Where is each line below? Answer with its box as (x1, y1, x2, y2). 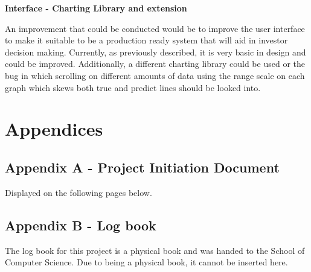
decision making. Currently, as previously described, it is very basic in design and (5, 45, 306, 58)
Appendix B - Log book (5, 215, 156, 234)
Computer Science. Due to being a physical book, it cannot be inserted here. (5, 256, 288, 268)
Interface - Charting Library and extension (5, 2, 187, 14)
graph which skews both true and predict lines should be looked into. (5, 81, 261, 93)
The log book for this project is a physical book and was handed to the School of (5, 244, 305, 256)
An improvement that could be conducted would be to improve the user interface (5, 22, 305, 34)
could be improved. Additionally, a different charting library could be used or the (5, 57, 305, 70)
